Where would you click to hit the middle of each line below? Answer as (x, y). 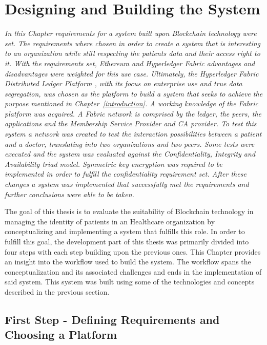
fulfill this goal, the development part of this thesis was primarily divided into (127, 241)
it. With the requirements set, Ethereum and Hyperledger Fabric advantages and (130, 63)
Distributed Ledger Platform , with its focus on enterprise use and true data (124, 83)
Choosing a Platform (61, 334)
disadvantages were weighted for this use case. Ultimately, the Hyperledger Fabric (132, 73)
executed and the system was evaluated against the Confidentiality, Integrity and (130, 154)
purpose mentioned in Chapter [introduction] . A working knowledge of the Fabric (131, 103)
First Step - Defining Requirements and (112, 319)
